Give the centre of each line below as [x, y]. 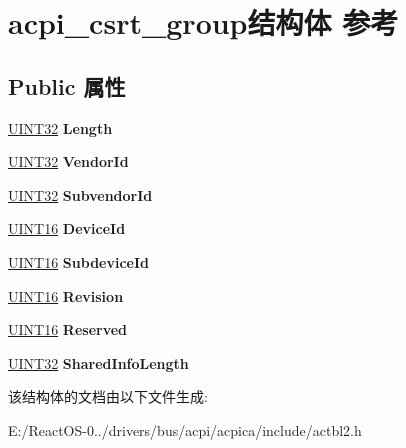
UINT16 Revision [66, 295]
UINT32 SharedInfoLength [98, 362]
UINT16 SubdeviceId [78, 261]
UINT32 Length [60, 127]
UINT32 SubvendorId [80, 194]
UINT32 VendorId [68, 161]
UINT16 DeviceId [67, 228]
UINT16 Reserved [68, 329]
